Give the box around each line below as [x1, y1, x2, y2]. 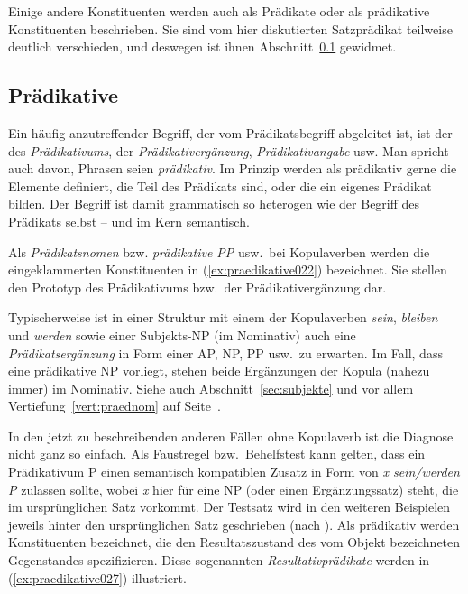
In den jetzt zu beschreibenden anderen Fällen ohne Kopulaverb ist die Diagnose [8, 426, 454, 445]
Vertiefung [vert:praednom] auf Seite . [8, 396, 221, 415]
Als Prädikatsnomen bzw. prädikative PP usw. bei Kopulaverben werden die [8, 242, 430, 261]
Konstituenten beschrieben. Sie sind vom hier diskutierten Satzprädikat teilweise [8, 19, 453, 38]
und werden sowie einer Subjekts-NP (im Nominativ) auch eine [8, 325, 356, 344]
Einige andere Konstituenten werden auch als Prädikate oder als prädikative [8, 2, 430, 20]
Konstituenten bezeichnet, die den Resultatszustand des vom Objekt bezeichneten [8, 533, 461, 552]
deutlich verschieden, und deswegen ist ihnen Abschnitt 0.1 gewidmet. [8, 37, 397, 56]
